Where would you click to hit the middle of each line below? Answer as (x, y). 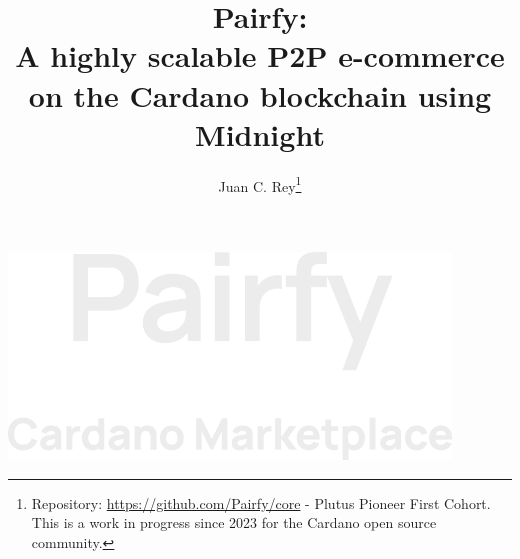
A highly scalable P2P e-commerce (260, 55)
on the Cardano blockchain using (260, 94)
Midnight (260, 133)
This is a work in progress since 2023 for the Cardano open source (234, 522)
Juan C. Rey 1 (260, 184)
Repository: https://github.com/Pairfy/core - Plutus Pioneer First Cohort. (261, 502)
